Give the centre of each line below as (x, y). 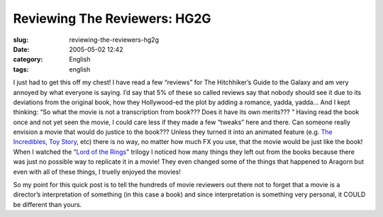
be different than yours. (48, 204)
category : (28, 60)
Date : (21, 49)
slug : (21, 40)
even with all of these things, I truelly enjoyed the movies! (97, 172)
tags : (21, 69)
